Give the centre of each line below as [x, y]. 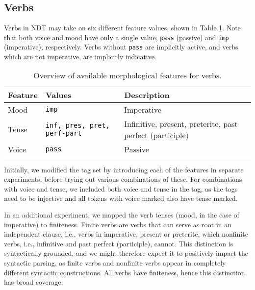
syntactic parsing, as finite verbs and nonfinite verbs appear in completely [115, 263]
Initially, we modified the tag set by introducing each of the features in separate [124, 169]
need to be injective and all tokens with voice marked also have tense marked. [121, 198]
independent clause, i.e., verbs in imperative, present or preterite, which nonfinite [126, 234]
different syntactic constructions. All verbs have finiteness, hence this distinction [125, 272]
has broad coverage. [34, 282]
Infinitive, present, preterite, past [181, 123]
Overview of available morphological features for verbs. [127, 75]
